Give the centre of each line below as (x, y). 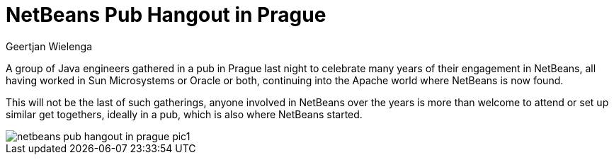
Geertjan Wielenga (49, 46)
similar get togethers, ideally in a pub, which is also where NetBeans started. (184, 114)
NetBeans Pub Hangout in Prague (166, 15)
